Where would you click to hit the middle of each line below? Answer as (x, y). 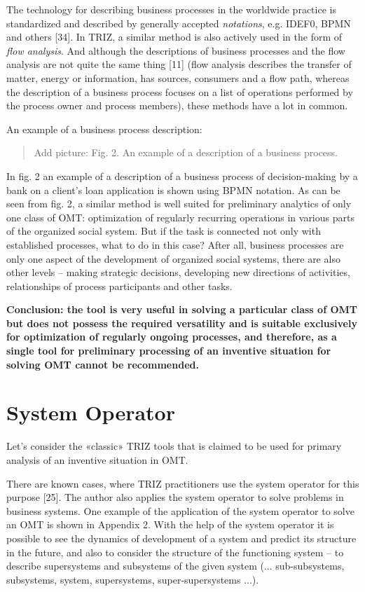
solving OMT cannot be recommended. (103, 364)
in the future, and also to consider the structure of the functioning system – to (175, 552)
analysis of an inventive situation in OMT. (97, 459)
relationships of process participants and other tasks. (119, 285)
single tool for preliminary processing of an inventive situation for (169, 351)
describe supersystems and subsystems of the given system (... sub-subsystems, (175, 566)
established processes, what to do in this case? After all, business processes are (175, 244)
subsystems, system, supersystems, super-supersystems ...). (133, 579)
